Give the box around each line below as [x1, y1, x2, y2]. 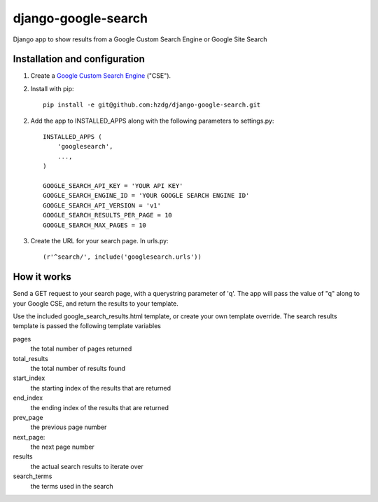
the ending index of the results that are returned [30, 403, 169, 412]
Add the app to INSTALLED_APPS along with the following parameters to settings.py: [30, 116, 274, 125]
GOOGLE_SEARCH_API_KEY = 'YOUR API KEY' [43, 182, 183, 189]
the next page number [30, 442, 94, 452]
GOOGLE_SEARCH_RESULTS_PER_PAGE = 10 [43, 211, 173, 219]
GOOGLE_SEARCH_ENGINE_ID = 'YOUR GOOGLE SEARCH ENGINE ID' [43, 191, 250, 200]
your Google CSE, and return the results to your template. [13, 299, 178, 308]
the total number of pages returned [30, 344, 132, 353]
